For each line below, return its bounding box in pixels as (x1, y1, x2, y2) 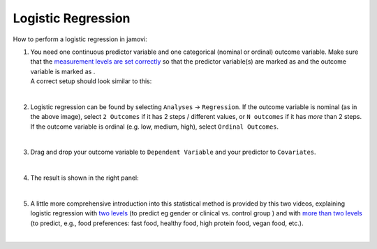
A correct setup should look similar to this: (30, 77, 152, 85)
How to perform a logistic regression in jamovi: (13, 35, 147, 43)
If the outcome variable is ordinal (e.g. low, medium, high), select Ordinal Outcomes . (30, 122, 279, 131)
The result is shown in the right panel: (30, 173, 139, 182)
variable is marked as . (30, 67, 96, 76)
